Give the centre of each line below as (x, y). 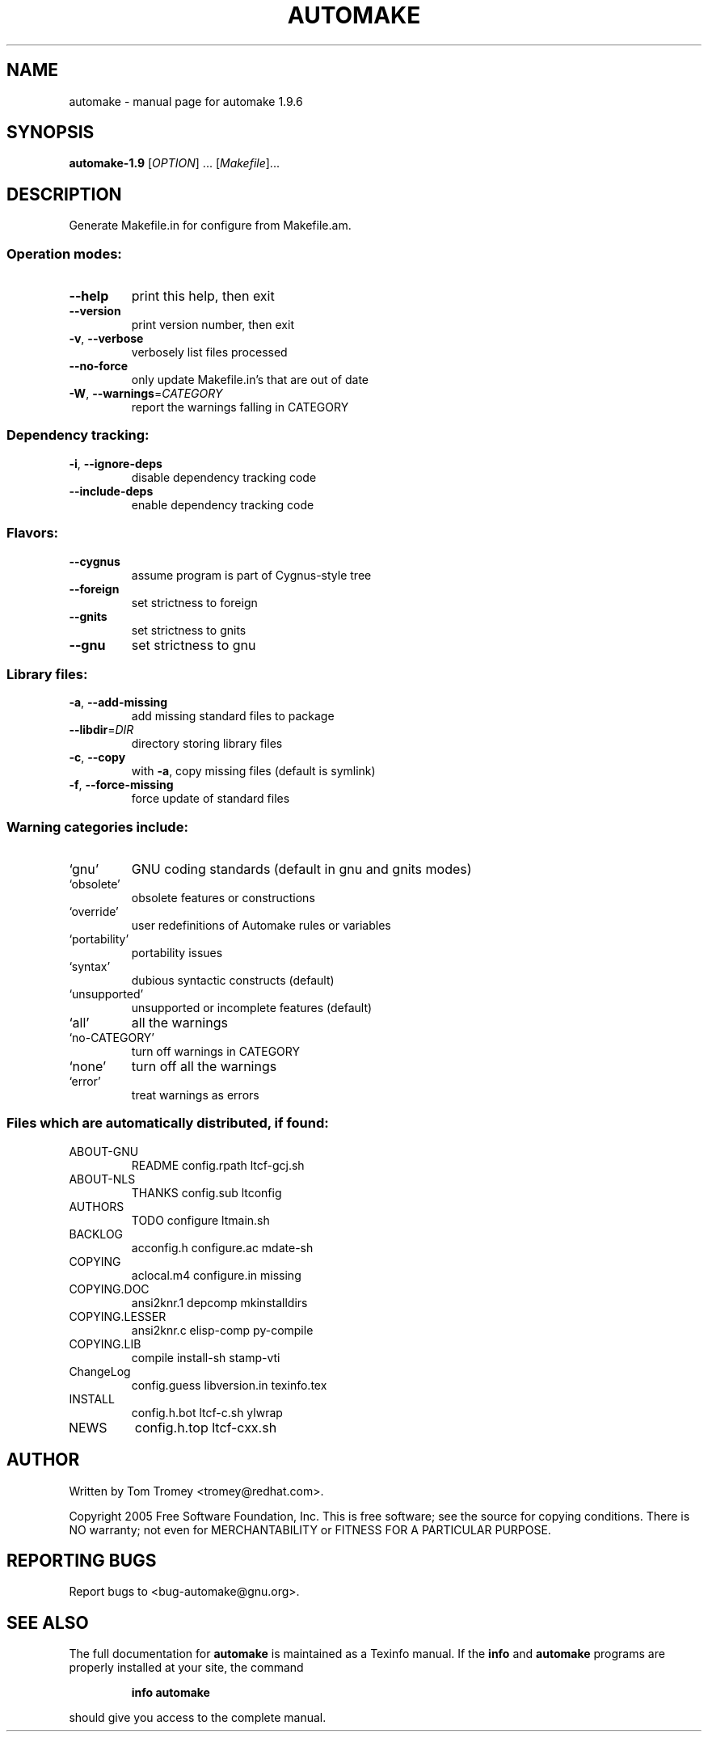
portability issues (177, 953)
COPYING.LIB (105, 1344)
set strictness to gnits (189, 630)
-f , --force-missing (121, 785)
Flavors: (33, 533)
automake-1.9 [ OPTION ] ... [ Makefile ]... (174, 163)
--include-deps (111, 491)
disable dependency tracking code (224, 477)
